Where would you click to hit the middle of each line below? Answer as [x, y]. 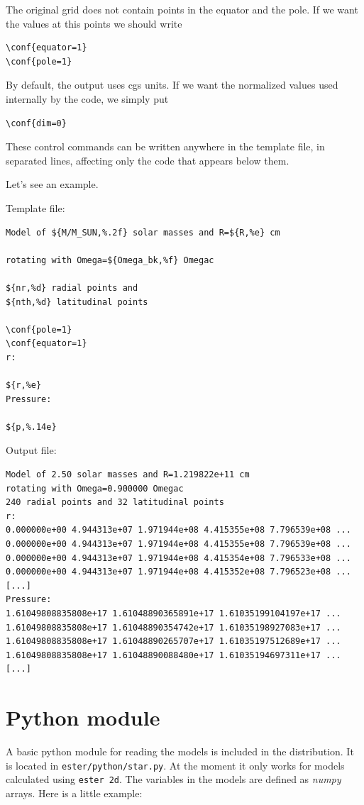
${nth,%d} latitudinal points [77, 302]
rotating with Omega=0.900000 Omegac [95, 488]
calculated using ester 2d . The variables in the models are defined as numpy [173, 779]
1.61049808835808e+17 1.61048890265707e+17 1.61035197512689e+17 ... [173, 642]
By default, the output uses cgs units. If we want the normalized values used [172, 85]
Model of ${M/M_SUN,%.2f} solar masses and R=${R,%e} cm [143, 232]
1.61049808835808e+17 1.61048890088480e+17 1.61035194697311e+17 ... [173, 655]
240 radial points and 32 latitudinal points [115, 503]
